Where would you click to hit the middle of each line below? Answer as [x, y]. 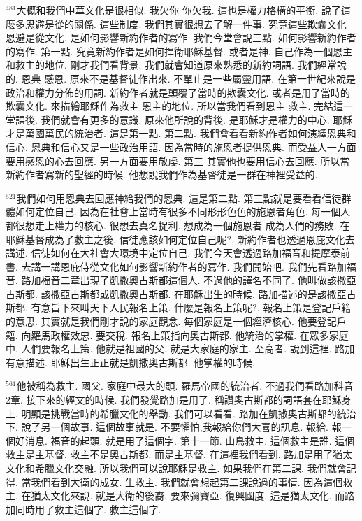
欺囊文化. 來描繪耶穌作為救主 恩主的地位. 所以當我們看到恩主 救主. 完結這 [174, 106]
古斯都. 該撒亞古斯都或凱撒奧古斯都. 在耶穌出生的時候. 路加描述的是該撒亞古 [181, 293]
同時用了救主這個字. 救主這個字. [88, 509]
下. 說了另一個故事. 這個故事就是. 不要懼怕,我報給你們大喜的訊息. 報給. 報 [174, 427]
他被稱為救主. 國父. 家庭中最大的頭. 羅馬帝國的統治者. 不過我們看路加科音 [185, 386]
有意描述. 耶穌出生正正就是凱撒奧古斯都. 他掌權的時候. [130, 362]
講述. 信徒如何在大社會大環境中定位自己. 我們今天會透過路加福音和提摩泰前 [178, 253]
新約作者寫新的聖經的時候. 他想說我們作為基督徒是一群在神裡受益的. [162, 174]
